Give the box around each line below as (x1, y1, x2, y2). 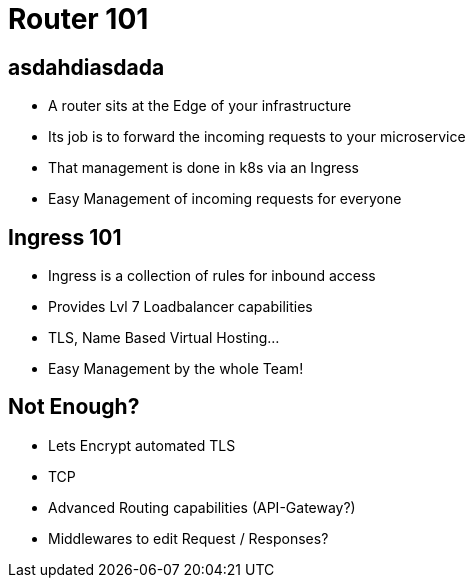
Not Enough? (8, 394, 140, 420)
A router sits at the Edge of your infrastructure (48, 97, 352, 115)
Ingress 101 (8, 224, 122, 250)
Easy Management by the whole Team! (48, 360, 304, 378)
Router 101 (8, 2, 149, 36)
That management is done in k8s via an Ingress (48, 159, 359, 177)
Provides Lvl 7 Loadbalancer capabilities (48, 298, 313, 316)
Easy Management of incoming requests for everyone (48, 190, 402, 208)
